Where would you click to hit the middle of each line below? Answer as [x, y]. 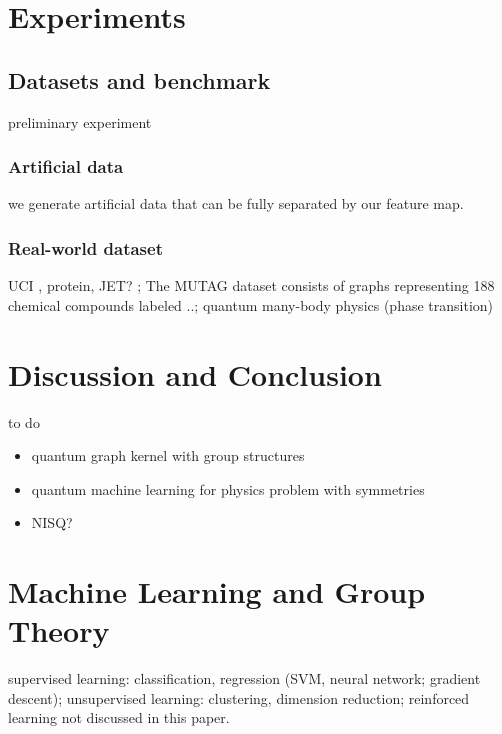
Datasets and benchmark [139, 79]
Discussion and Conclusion [195, 373]
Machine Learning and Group [217, 591]
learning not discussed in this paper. [119, 717]
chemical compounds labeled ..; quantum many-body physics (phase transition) [251, 304]
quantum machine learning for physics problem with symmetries [228, 488]
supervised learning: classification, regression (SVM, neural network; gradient [244, 678]
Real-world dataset [85, 247]
